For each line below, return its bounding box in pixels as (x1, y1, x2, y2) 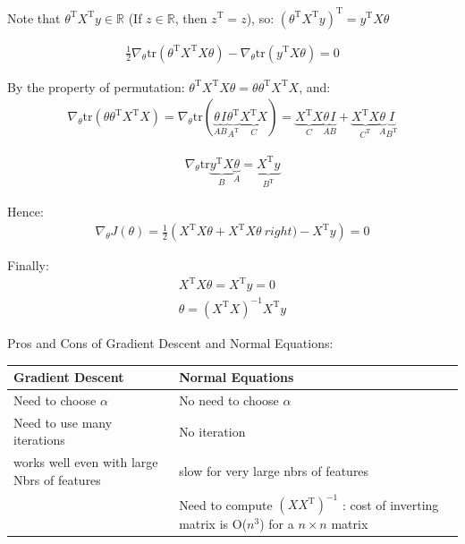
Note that (7, 8, 61, 27)
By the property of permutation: (7, 77, 185, 96)
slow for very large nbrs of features (179, 461, 369, 480)
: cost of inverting (342, 495, 439, 514)
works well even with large (13, 453, 158, 472)
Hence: (7, 201, 44, 220)
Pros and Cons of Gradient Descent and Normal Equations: (7, 333, 334, 352)
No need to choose (179, 390, 279, 409)
